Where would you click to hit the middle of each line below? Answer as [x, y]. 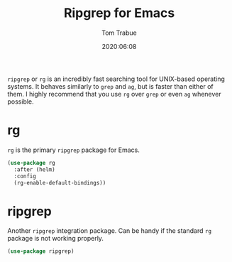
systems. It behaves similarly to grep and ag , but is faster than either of [111, 86]
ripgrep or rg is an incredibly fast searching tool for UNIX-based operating [116, 79]
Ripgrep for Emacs [119, 13]
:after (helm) [34, 169]
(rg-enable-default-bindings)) [60, 182]
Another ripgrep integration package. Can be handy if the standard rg [109, 231]
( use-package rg [31, 163]
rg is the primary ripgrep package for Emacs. [73, 150]
